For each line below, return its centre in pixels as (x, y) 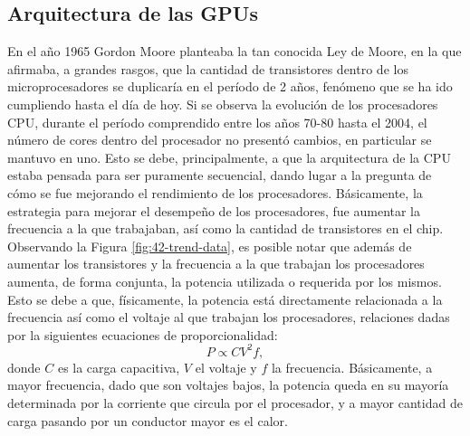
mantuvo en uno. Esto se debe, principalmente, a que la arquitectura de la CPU (229, 157)
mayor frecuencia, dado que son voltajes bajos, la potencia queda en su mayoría (228, 385)
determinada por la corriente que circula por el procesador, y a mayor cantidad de (235, 402)
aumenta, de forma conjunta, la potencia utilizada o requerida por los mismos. (225, 281)
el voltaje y (226, 367)
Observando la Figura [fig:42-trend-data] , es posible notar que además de (210, 246)
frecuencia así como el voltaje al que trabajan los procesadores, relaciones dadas (229, 317)
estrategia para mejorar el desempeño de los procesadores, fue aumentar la (214, 210)
